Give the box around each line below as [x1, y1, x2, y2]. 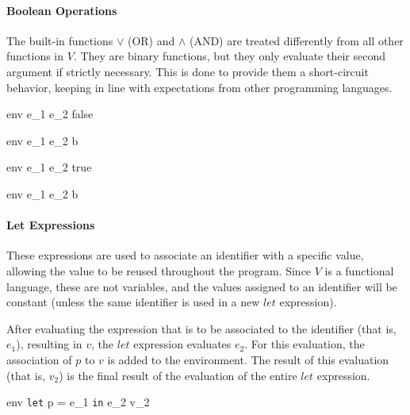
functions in [6, 48, 64, 64]
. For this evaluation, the [244, 336, 365, 352]
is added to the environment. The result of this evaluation [107, 351, 389, 367]
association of [6, 351, 72, 367]
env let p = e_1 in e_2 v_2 [6, 394, 150, 410]
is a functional [324, 262, 394, 279]
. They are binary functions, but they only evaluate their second [73, 48, 385, 64]
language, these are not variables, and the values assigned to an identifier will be [6, 278, 397, 294]
